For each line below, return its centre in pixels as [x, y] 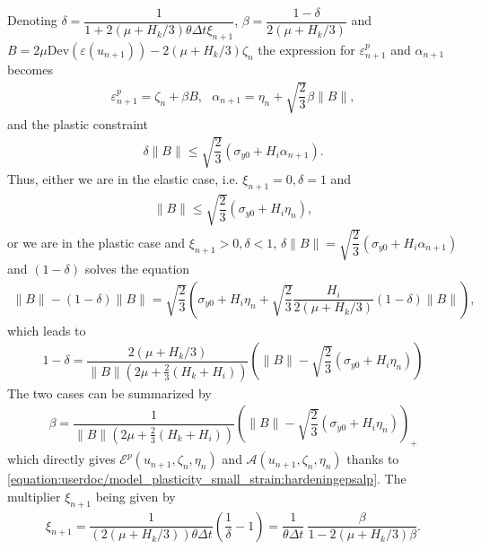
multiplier [34, 496]
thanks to [373, 459]
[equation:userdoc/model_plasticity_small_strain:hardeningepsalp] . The [207, 479]
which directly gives [61, 459]
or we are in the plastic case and [96, 242]
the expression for [306, 49]
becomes [31, 69]
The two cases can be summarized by [109, 393]
